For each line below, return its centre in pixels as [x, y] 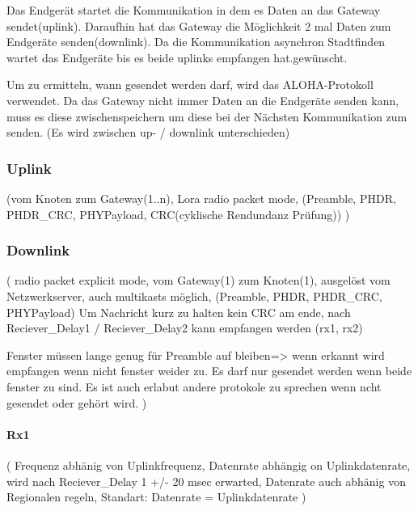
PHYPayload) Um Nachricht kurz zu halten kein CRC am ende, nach [179, 312]
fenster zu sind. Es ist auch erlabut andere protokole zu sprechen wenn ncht [194, 386]
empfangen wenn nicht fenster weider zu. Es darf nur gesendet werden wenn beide [209, 371]
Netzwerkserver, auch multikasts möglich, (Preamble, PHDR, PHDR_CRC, [194, 296]
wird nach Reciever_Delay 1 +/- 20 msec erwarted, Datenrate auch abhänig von [206, 481]
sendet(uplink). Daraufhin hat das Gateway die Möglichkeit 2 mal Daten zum [199, 25]
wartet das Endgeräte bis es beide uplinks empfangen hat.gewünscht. [177, 57]
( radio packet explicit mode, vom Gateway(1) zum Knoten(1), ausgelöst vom [198, 280]
